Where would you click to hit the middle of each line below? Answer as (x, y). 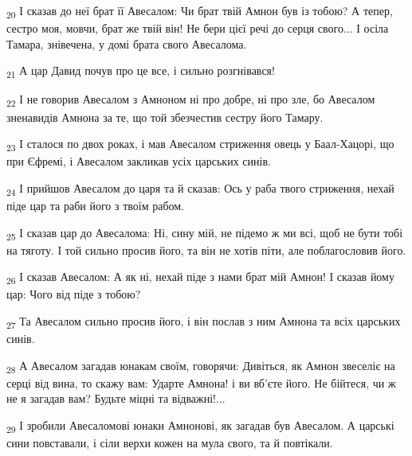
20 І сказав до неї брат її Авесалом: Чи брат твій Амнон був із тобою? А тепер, (200, 12)
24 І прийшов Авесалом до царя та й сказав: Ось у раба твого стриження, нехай (200, 189)
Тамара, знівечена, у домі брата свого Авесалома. (127, 43)
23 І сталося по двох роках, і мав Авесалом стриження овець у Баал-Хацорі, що (200, 144)
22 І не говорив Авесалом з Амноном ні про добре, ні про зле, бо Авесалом (191, 100)
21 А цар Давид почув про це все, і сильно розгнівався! (141, 72)
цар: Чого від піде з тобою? (74, 294)
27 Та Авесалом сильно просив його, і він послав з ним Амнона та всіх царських (204, 322)
